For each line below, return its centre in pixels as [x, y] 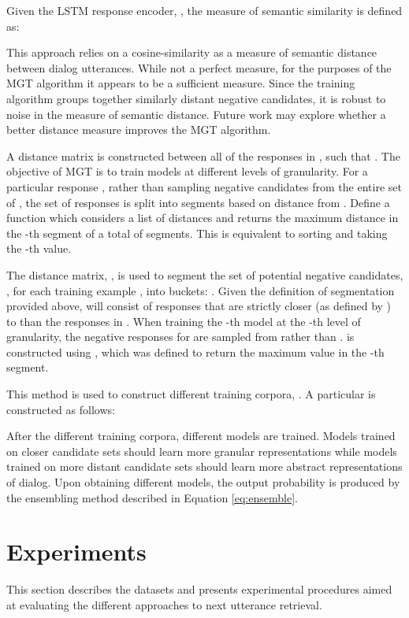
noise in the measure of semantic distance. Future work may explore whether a [196, 114]
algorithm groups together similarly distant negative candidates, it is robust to [196, 98]
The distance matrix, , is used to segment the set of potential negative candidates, [205, 274]
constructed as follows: [61, 409]
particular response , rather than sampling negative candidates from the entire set [204, 186]
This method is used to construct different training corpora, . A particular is [191, 394]
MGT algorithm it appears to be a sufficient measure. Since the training [181, 83]
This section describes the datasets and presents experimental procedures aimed [199, 589]
